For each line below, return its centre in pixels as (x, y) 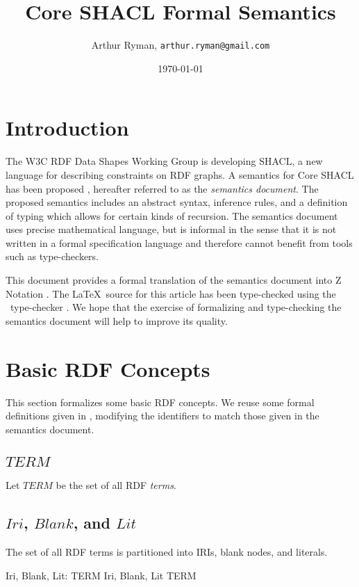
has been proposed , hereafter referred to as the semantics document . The (162, 188)
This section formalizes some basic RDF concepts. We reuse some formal (160, 402)
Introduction (67, 128)
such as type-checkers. (52, 256)
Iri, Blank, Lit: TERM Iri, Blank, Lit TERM (101, 575)
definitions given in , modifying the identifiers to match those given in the (162, 416)
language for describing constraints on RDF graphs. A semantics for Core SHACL (180, 174)
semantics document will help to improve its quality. (117, 320)
